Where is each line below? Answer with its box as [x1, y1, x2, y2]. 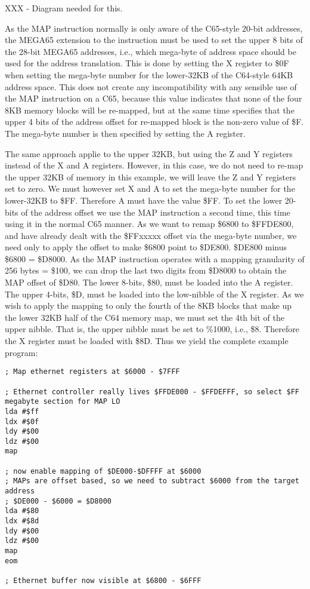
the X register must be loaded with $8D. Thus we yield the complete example [5, 335, 289, 347]
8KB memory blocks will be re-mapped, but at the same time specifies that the [5, 103, 294, 116]
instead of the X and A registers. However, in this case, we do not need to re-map [5, 159, 303, 171]
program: [5, 346, 38, 358]
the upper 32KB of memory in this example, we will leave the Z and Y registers [5, 170, 296, 183]
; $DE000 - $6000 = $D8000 [5, 496, 111, 505]
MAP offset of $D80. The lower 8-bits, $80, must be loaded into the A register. [5, 276, 293, 289]
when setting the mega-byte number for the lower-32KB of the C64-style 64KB [5, 68, 293, 81]
